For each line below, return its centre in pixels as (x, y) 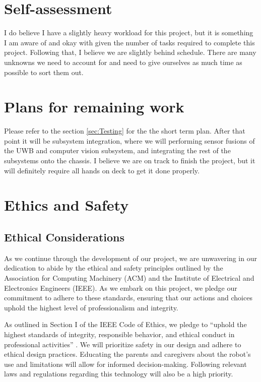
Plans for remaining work (94, 107)
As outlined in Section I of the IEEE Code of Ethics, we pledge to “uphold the (125, 324)
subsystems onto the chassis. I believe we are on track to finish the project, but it (130, 160)
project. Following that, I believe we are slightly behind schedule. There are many (130, 52)
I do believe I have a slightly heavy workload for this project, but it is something (129, 33)
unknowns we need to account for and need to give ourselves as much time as (123, 62)
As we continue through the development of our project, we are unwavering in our (130, 258)
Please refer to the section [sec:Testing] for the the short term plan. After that (125, 131)
